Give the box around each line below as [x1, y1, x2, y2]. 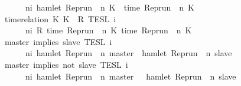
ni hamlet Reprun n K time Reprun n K [25, 1, 194, 13]
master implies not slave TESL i [4, 58, 128, 70]
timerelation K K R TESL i [4, 12, 116, 25]
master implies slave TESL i [4, 35, 112, 47]
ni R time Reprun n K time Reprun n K [25, 24, 192, 36]
